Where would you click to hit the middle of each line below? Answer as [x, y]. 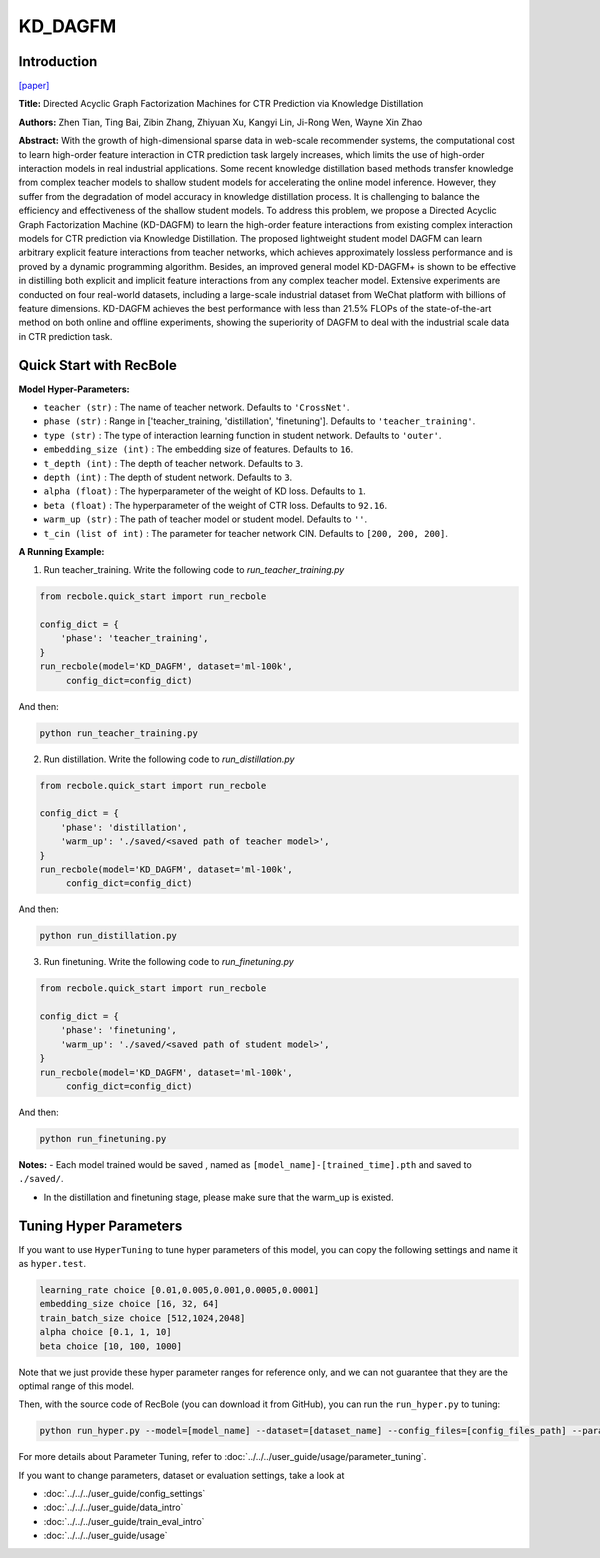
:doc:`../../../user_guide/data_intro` [113, 1507]
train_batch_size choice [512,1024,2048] [142, 1318]
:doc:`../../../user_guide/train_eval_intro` [124, 1521]
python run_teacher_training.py [119, 733]
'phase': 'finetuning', [118, 1030]
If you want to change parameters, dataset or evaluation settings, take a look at [181, 1475]
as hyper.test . [52, 1263]
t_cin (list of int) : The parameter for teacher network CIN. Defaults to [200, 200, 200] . [246, 533]
